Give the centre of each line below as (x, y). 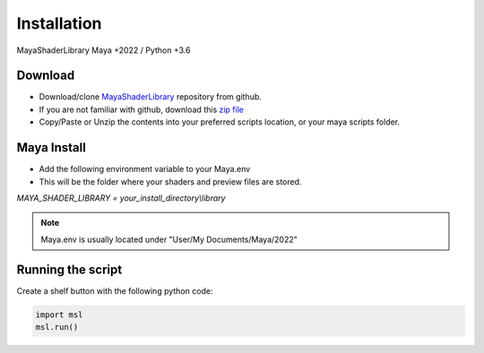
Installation (59, 23)
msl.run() (57, 327)
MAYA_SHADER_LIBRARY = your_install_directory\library (121, 198)
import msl (59, 314)
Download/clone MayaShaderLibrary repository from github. (150, 97)
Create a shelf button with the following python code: (115, 290)
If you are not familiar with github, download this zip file (141, 109)
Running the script (69, 269)
